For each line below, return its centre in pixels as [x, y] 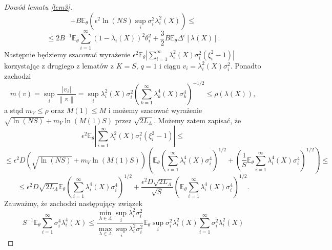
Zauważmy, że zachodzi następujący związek [73, 203]
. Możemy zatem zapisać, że [198, 120]
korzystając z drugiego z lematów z [59, 65]
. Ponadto [246, 65]
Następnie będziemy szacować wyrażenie [67, 54]
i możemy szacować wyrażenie [155, 110]
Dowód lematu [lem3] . [38, 7]
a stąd [14, 110]
